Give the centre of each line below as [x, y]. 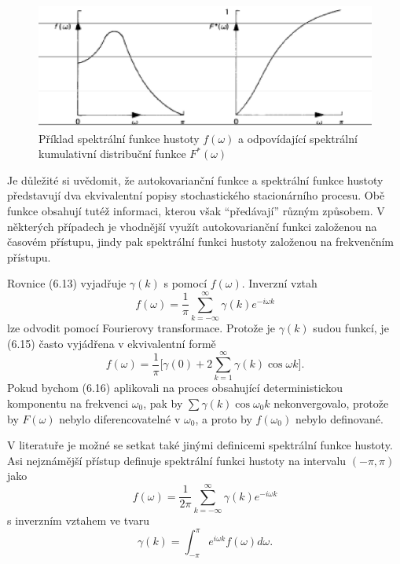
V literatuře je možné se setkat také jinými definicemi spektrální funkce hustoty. [200, 445]
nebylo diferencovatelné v [120, 418]
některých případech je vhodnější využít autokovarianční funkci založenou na [192, 226]
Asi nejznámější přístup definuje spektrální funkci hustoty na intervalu [177, 460]
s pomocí [185, 283]
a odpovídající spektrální [298, 138]
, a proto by [224, 418]
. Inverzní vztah [279, 283]
